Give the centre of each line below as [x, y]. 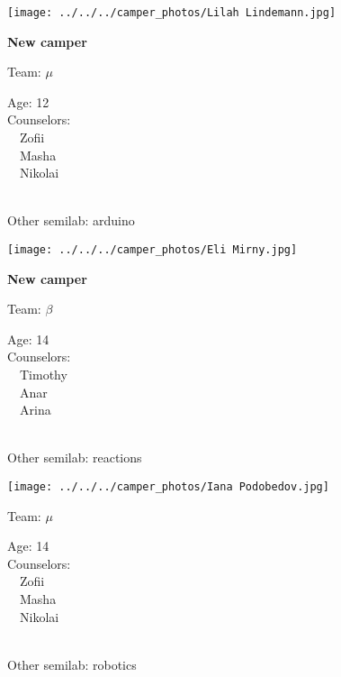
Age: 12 [28, 101]
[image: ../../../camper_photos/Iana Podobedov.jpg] [168, 487]
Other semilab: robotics [72, 664]
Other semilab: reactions [75, 457]
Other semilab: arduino [71, 220]
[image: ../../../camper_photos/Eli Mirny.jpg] [153, 250]
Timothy [43, 375]
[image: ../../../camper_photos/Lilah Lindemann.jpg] [172, 13]
